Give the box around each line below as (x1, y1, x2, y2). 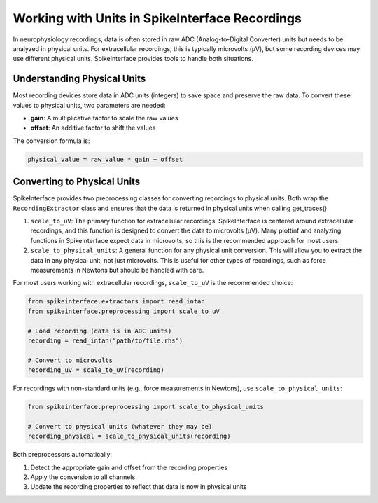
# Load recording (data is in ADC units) (27, 326, 172, 335)
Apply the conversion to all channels (30, 473, 136, 481)
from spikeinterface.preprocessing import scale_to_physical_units (27, 403, 265, 411)
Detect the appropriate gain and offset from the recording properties (30, 463, 228, 471)
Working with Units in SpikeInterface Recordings (13, 11, 302, 26)
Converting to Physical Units (13, 176, 141, 188)
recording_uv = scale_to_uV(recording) (27, 366, 164, 374)
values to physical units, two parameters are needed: (13, 101, 166, 109)
